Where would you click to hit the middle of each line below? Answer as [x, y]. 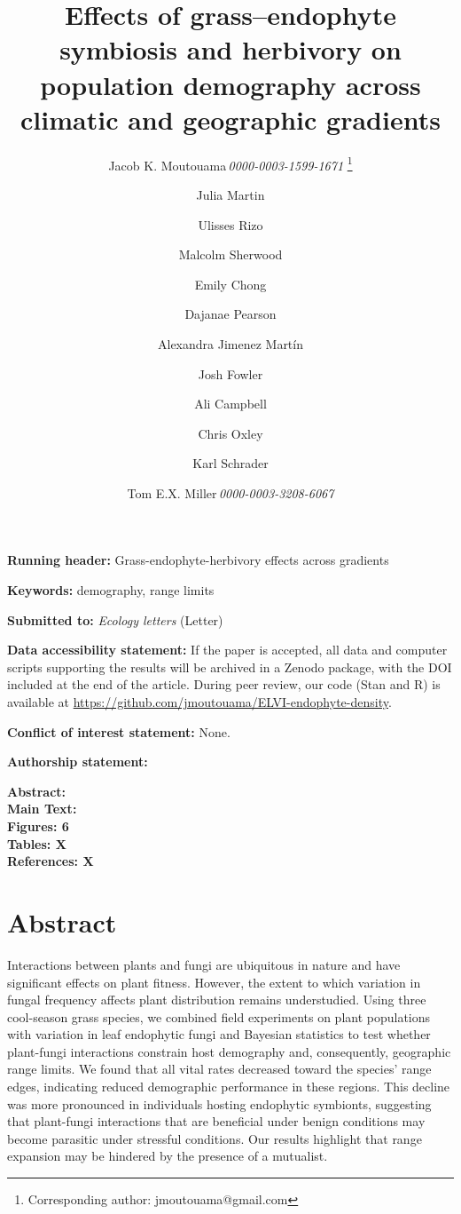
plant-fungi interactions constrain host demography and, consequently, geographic [229, 1051]
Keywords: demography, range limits [111, 590]
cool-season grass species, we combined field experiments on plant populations [219, 1016]
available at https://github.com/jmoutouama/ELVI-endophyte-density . [199, 702]
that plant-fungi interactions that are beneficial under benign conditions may [216, 1121]
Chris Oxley [230, 433]
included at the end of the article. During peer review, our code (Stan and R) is [224, 684]
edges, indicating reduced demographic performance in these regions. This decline [229, 1087]
